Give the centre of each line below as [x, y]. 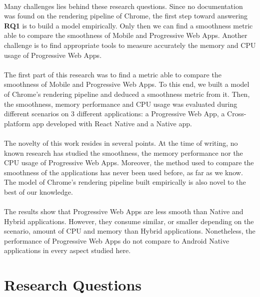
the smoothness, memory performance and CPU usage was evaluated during [121, 104]
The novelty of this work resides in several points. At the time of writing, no [121, 143]
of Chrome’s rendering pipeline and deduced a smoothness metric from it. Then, [127, 94]
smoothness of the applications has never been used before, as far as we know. [123, 172]
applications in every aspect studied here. [67, 250]
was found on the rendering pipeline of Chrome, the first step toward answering [126, 16]
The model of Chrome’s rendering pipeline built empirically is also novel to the [125, 182]
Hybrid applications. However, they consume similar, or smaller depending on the [129, 221]
